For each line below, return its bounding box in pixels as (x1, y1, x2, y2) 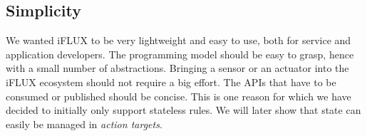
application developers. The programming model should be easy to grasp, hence (6, 46, 354, 61)
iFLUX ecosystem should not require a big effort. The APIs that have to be (6, 74, 336, 89)
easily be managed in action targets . (6, 116, 162, 131)
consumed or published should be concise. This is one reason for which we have (6, 88, 351, 103)
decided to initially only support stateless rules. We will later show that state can (6, 103, 361, 117)
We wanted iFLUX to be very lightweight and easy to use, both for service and (6, 33, 351, 48)
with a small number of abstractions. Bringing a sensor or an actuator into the (6, 61, 349, 75)
